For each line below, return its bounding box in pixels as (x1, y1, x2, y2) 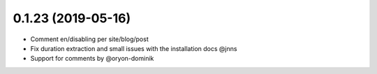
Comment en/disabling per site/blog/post (30, 35, 149, 43)
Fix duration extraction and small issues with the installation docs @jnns (30, 44, 237, 52)
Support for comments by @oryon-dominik (30, 54, 154, 63)
